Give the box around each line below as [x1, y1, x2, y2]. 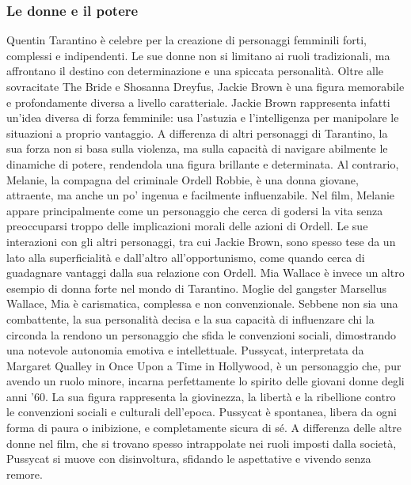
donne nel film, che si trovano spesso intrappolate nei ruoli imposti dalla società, [6, 434, 397, 451]
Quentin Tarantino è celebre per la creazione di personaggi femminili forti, [6, 32, 367, 48]
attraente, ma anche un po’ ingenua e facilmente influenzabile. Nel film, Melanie [6, 187, 395, 203]
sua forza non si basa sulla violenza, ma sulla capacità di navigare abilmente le [6, 140, 388, 157]
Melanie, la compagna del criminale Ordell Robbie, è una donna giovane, [6, 171, 359, 188]
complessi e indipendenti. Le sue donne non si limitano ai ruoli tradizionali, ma [6, 47, 390, 63]
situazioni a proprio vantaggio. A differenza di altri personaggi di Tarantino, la [6, 124, 388, 141]
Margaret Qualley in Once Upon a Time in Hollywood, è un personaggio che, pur [6, 357, 401, 373]
